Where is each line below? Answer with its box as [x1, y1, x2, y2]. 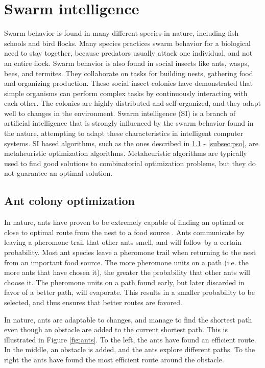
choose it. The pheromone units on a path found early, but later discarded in [4, 277, 245, 287]
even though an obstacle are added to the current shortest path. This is [4, 324, 228, 335]
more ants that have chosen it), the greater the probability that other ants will [4, 267, 250, 278]
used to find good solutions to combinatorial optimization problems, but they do [4, 157, 256, 168]
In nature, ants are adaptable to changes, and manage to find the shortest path [4, 314, 252, 325]
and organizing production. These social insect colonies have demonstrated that [4, 78, 253, 88]
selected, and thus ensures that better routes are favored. [4, 296, 183, 307]
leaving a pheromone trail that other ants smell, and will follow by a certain [4, 237, 242, 247]
